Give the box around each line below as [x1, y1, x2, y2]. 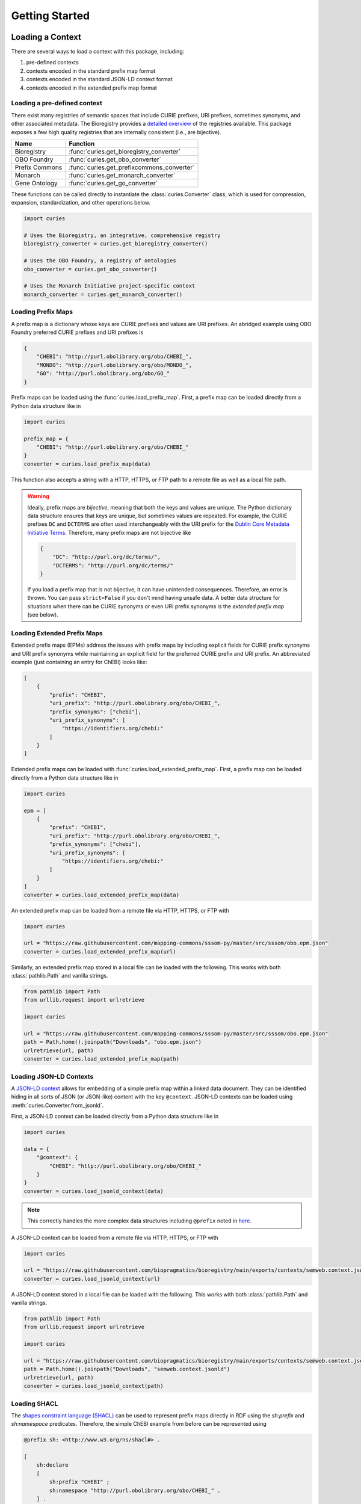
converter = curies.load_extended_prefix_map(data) [23, 891, 180, 898]
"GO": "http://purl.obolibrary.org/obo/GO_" [36, 370, 170, 377]
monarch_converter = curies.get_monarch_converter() [23, 291, 183, 298]
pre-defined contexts [26, 59, 79, 66]
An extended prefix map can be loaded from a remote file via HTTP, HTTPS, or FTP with [11, 907, 230, 914]
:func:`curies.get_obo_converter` [69, 155, 162, 164]
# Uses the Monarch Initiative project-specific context [23, 283, 196, 289]
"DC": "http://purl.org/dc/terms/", [52, 553, 161, 561]
